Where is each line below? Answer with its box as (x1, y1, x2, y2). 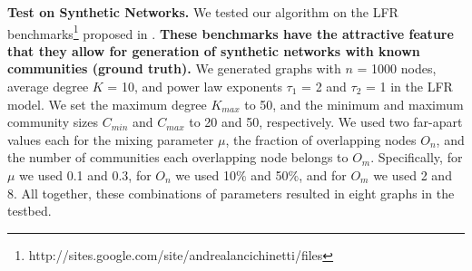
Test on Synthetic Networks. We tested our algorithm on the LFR (7, 3, 398, 21)
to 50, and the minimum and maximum (244, 94, 464, 113)
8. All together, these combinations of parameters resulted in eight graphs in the (7, 183, 455, 202)
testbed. (7, 201, 52, 220)
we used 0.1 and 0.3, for (19, 166, 152, 184)
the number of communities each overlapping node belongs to (7, 148, 349, 167)
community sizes (7, 112, 99, 131)
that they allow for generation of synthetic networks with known (7, 41, 420, 60)
